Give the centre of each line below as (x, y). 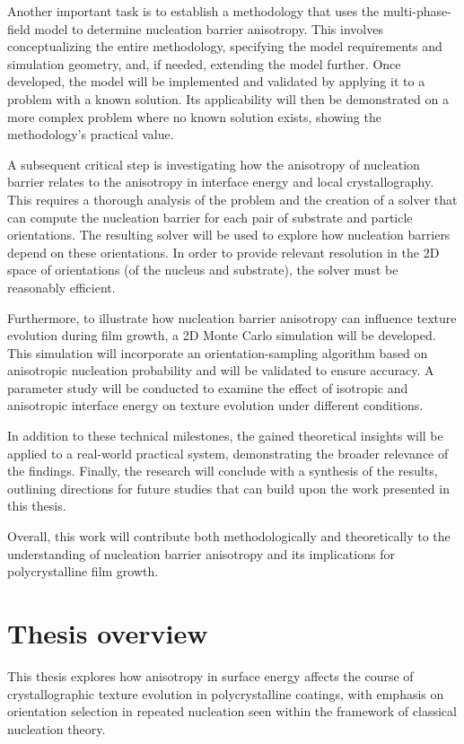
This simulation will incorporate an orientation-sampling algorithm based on (218, 352)
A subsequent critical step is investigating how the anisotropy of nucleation (214, 164)
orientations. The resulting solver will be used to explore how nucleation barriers (229, 235)
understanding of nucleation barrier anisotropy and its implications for (201, 553)
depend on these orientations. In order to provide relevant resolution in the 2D (223, 252)
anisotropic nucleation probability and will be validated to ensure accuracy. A (221, 370)
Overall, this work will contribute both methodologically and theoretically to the (229, 536)
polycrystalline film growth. (83, 571)
